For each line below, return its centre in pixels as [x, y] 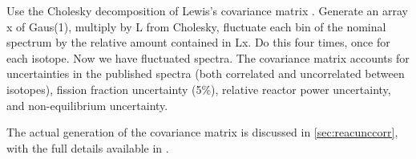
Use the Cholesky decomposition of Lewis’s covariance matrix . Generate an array [207, 10]
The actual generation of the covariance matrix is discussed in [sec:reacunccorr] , [202, 132]
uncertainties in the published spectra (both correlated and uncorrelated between [206, 73]
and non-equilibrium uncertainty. [87, 105]
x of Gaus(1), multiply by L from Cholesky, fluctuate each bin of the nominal [196, 26]
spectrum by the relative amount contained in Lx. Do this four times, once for [198, 42]
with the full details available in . [88, 147]
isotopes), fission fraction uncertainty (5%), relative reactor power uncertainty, [199, 89]
